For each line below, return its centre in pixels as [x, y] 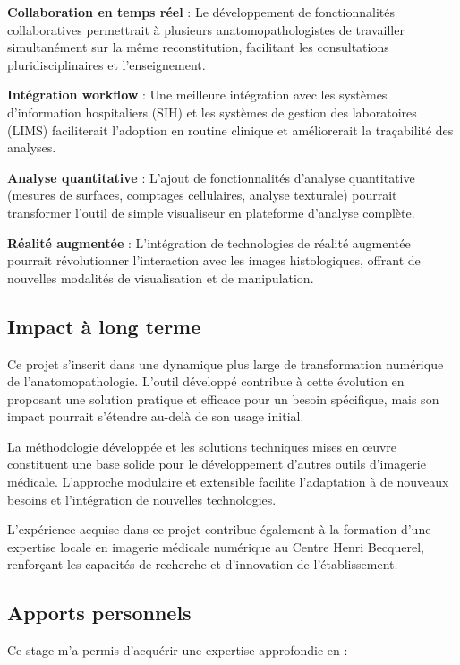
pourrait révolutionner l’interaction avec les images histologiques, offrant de [214, 260]
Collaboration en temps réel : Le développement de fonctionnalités [201, 12]
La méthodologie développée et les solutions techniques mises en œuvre [202, 446]
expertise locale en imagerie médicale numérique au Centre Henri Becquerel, [216, 546]
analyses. [32, 147]
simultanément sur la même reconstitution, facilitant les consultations [198, 47]
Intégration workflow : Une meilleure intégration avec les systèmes [197, 95]
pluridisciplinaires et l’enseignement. [106, 64]
